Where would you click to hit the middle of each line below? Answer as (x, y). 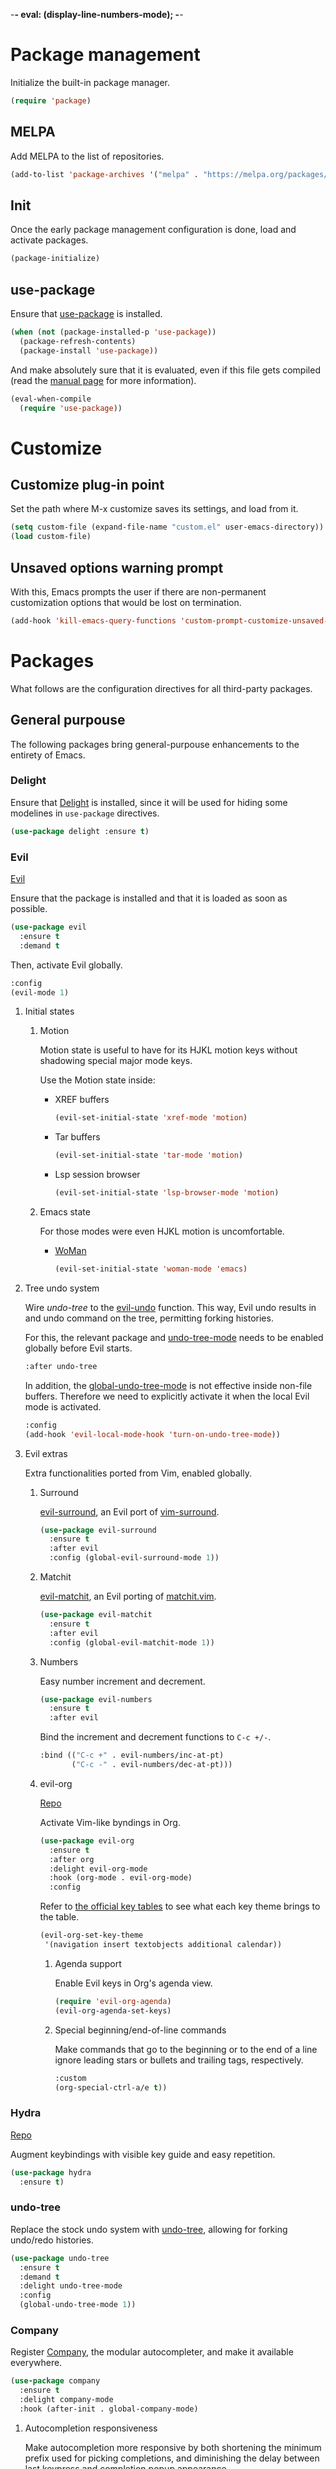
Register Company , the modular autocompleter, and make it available (152, 2352)
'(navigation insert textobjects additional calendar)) (163, 1945)
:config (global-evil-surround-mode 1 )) (134, 1558)
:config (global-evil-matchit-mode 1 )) (131, 1642)
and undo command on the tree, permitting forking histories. (149, 1318)
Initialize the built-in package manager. (90, 82)
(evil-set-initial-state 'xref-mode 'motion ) (151, 1118)
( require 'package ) (51, 100)
